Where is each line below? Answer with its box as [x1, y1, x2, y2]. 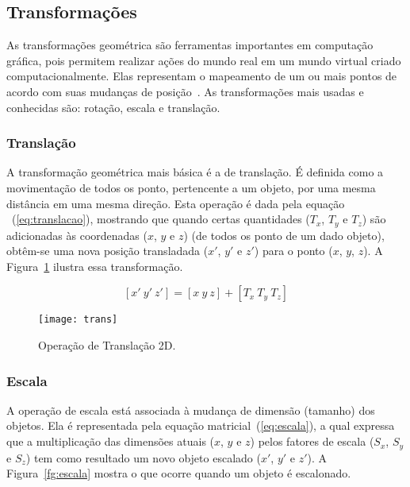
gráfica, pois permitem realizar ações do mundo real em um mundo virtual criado [6, 52, 401, 68]
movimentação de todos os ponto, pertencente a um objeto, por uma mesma [6, 179, 376, 195]
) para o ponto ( [254, 242, 333, 259]
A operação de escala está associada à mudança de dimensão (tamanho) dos [6, 401, 375, 418]
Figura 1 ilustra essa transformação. [6, 257, 183, 274]
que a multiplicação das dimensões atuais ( [6, 433, 215, 450]
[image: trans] [38, 314, 118, 326]
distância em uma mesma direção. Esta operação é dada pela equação [6, 195, 345, 211]
